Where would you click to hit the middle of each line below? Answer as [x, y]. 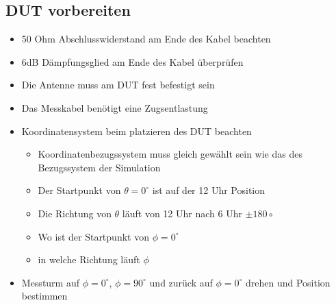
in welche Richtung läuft [89, 259]
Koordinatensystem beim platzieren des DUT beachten [137, 131]
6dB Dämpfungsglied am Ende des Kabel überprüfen [132, 61]
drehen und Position [288, 282]
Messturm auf [50, 282]
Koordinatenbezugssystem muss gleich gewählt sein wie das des [170, 154]
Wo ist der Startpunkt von [93, 236]
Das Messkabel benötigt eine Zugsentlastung [115, 107]
